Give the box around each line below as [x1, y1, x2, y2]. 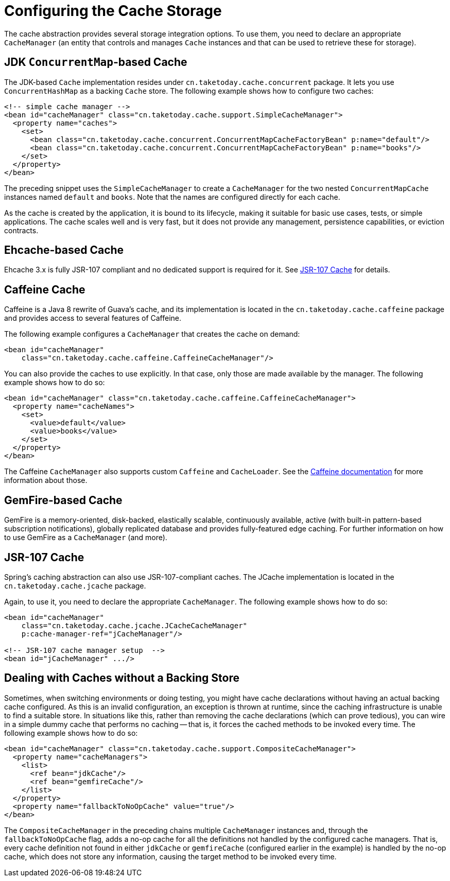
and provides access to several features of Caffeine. [4, 314, 182, 323]
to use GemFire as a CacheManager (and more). [4, 533, 167, 542]
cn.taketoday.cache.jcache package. [4, 581, 146, 590]
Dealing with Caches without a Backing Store [4, 671, 239, 685]
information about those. [4, 476, 88, 485]
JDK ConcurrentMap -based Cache [4, 56, 187, 69]
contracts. [4, 226, 39, 235]
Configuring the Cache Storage [4, 2, 222, 20]
